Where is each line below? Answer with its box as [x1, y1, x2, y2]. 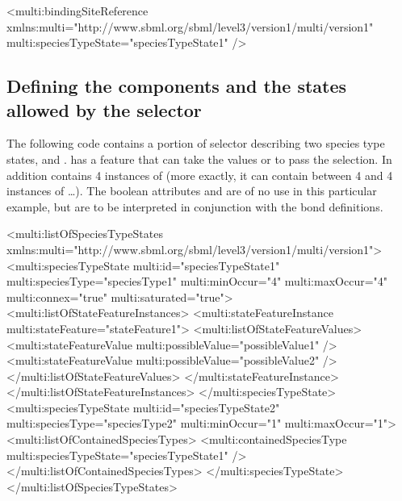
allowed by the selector [6, 97, 202, 122]
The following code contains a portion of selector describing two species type [6, 135, 385, 152]
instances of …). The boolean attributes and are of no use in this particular [6, 182, 377, 199]
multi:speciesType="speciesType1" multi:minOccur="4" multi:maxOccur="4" [6, 273, 388, 290]
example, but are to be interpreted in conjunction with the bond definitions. [6, 198, 383, 215]
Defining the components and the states [6, 73, 347, 98]
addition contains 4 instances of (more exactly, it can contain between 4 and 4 [6, 166, 393, 183]
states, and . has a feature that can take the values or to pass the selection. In [6, 150, 392, 167]
